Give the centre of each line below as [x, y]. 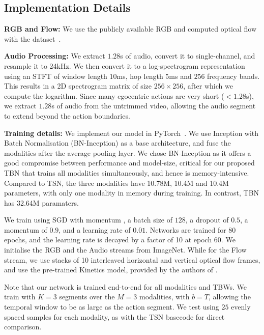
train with [20, 297]
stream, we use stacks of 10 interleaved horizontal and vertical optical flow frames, [132, 259]
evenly [241, 307]
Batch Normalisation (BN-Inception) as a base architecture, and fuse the [118, 143]
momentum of [26, 229]
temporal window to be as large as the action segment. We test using [112, 307]
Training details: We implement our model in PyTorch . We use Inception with [131, 133]
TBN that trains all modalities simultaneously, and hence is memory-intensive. [127, 172]
